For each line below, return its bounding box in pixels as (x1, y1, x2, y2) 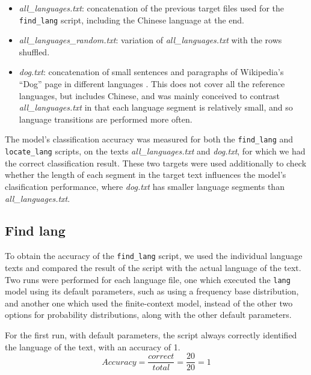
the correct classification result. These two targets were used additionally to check (5, 156, 307, 169)
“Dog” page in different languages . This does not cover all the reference (19, 78, 285, 90)
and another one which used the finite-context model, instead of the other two (5, 296, 293, 309)
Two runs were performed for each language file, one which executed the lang (5, 273, 291, 285)
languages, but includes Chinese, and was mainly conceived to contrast (19, 89, 280, 102)
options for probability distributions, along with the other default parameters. (5, 308, 292, 321)
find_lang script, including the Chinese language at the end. (19, 13, 244, 26)
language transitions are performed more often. (19, 112, 192, 125)
